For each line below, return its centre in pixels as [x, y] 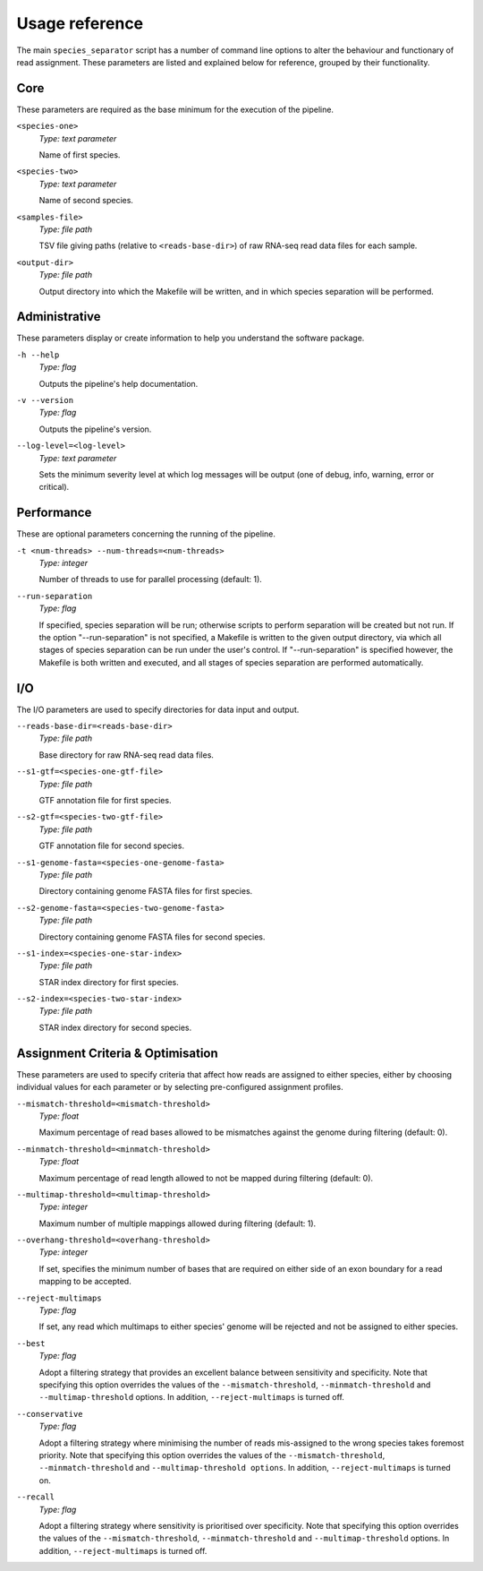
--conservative [50, 1414]
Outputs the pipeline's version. [95, 429]
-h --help [38, 355]
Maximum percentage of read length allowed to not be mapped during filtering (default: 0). [206, 1178]
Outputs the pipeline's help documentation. [119, 383]
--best [31, 1343]
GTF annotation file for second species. [112, 846]
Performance [54, 513]
